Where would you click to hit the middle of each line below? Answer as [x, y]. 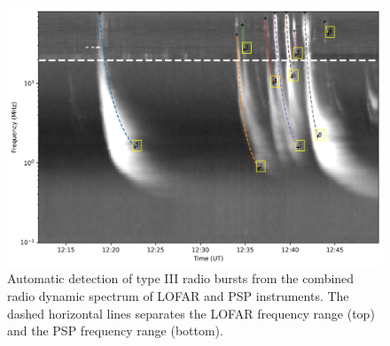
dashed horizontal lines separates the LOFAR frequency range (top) [191, 313]
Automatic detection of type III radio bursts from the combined [181, 278]
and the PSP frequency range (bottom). [115, 331]
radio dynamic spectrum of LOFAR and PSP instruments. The [178, 295]
